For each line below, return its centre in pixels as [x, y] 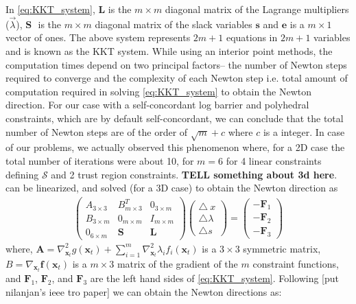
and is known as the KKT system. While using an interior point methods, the [169, 51]
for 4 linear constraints [274, 160]
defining [22, 174]
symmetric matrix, [282, 248]
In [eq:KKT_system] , [50, 9]
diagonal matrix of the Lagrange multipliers [257, 9]
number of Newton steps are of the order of [97, 131]
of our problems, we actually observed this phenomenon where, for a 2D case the [175, 147]
